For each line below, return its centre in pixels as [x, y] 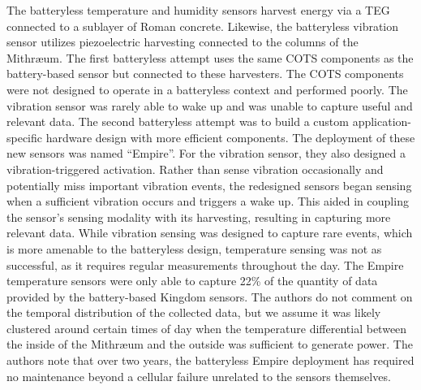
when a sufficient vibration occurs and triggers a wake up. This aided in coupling [208, 201]
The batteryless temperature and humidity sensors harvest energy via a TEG [198, 10]
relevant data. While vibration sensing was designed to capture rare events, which [210, 233]
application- [382, 121]
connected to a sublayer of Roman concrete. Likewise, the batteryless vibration [203, 26]
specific [25, 137]
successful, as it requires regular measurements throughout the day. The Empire [205, 264]
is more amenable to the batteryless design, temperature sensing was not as [194, 248]
